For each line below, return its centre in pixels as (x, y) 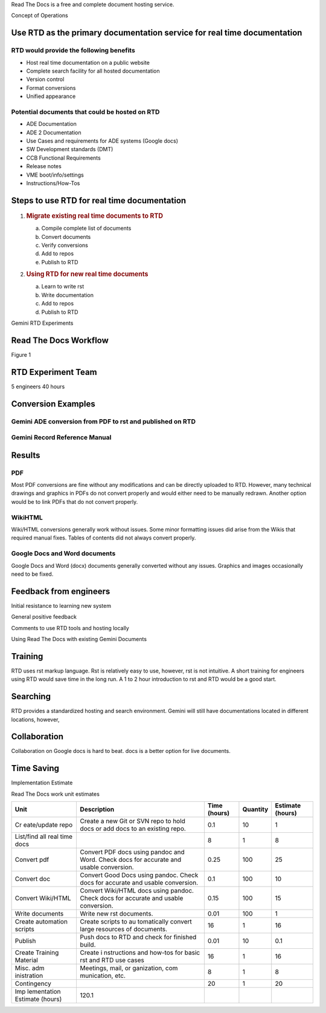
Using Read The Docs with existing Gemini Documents (79, 639)
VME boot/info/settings (55, 175)
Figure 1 (21, 354)
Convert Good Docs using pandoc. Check (139, 875)
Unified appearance (51, 96)
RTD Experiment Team (54, 372)
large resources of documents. (124, 930)
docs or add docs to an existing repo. (133, 829)
